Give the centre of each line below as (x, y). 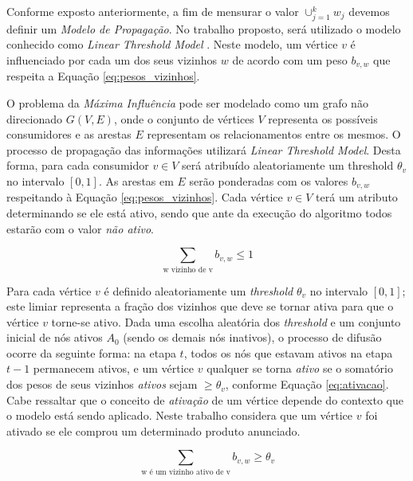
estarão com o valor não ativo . (80, 228)
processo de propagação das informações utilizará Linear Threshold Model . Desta (204, 149)
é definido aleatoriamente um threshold (199, 290)
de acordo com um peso (290, 59)
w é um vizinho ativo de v (186, 472)
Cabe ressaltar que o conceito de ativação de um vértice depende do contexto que (205, 399)
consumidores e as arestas (69, 134)
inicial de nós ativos (55, 337)
